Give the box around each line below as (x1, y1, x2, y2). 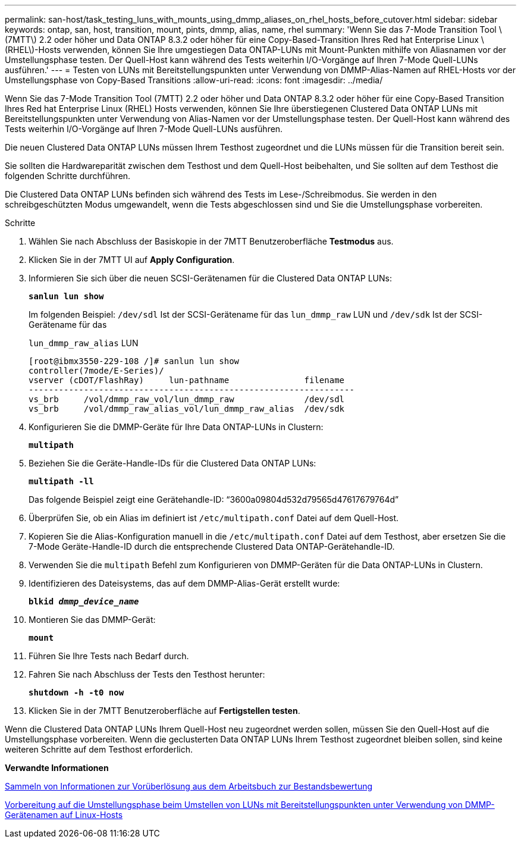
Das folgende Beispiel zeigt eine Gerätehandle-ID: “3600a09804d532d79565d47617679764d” (29, 494, 399, 504)
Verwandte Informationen (5, 763, 109, 773)
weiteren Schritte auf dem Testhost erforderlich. (5, 744, 193, 754)
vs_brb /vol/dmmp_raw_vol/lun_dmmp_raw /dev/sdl (29, 394, 345, 404)
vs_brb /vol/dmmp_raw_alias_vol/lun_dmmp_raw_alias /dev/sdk (29, 404, 345, 413)
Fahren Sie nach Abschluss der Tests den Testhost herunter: (29, 669, 265, 679)
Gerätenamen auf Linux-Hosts (5, 810, 123, 820)
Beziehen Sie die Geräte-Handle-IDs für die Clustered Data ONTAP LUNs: (29, 458, 316, 468)
